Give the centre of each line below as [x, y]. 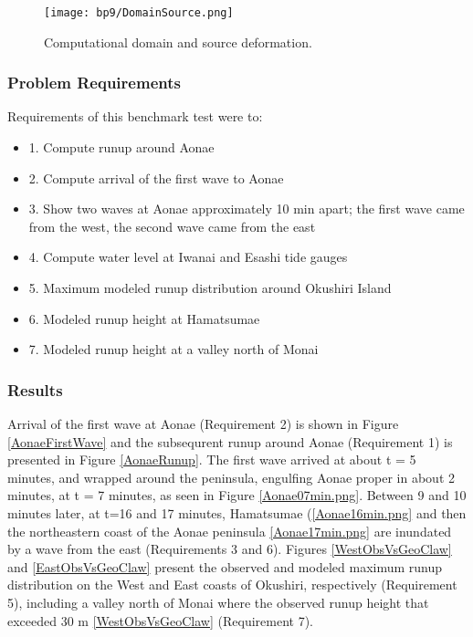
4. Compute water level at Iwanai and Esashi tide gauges [188, 257]
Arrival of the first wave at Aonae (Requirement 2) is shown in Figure [203, 424]
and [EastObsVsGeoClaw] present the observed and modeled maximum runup [225, 566]
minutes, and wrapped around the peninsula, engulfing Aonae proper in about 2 [231, 477]
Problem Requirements [94, 83]
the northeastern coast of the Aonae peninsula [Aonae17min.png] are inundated [230, 531]
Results [35, 389]
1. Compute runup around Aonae [121, 147]
